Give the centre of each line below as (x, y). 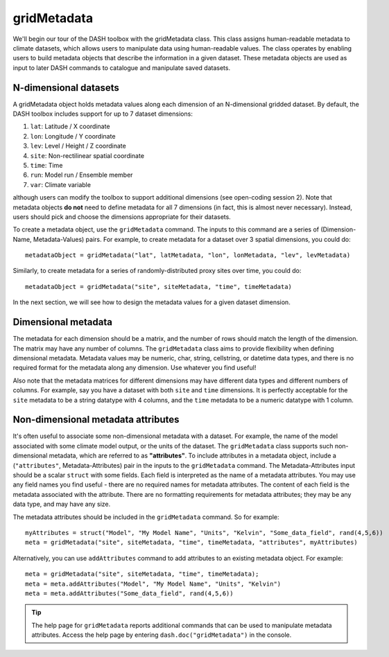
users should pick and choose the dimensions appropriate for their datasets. (122, 217)
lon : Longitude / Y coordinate (73, 136)
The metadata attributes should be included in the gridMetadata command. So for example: (146, 517)
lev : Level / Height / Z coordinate (78, 146)
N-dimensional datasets (66, 88)
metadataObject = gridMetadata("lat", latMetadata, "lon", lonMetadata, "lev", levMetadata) (188, 255)
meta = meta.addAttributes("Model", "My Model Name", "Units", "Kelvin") (153, 584)
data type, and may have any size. (62, 504)
